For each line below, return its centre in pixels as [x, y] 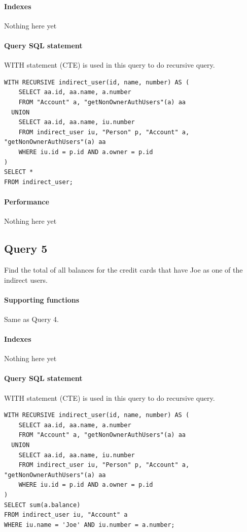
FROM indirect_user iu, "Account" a [66, 515]
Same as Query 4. [31, 319]
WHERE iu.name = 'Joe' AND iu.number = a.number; [90, 525]
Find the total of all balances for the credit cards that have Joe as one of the [123, 269]
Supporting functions [42, 299]
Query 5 [26, 248]
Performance [27, 201]
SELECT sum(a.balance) [42, 505]
